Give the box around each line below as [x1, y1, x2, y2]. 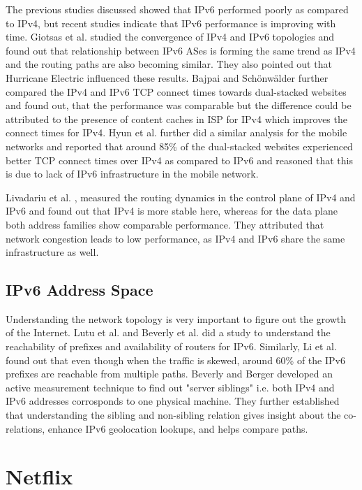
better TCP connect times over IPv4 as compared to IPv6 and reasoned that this [6, 152, 354, 167]
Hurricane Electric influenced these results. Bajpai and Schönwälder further [6, 70, 329, 85]
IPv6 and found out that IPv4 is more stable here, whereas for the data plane [6, 203, 338, 218]
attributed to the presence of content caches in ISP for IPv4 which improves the [6, 111, 347, 126]
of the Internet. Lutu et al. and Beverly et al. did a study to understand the [6, 325, 331, 340]
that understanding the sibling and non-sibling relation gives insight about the [6, 408, 341, 422]
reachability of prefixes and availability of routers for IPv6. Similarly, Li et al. [6, 339, 337, 354]
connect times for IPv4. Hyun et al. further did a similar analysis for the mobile [6, 125, 347, 140]
